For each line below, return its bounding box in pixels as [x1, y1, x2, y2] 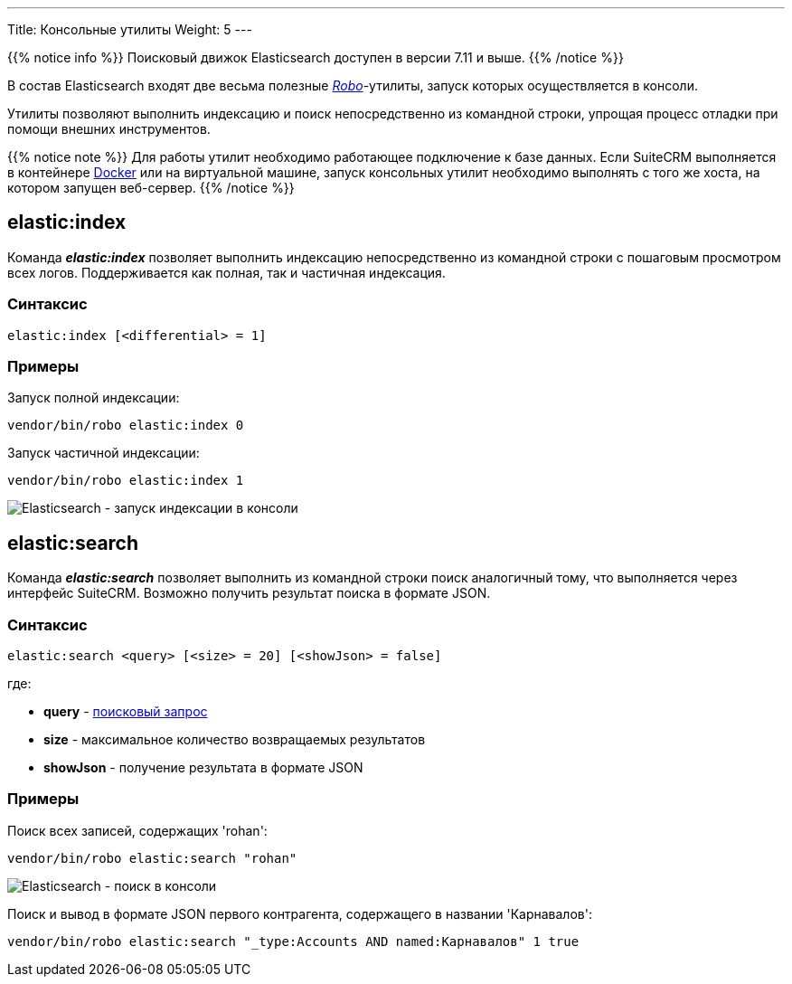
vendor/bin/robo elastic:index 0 [7, 418, 244, 433]
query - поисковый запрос [43, 703, 208, 719]
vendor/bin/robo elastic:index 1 [7, 473, 244, 488]
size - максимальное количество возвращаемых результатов [43, 731, 426, 747]
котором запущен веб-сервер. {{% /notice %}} [7, 180, 295, 195]
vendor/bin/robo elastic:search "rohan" [7, 850, 297, 866]
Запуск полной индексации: [7, 390, 180, 406]
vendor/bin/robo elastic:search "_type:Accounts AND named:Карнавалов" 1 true [7, 933, 580, 949]
